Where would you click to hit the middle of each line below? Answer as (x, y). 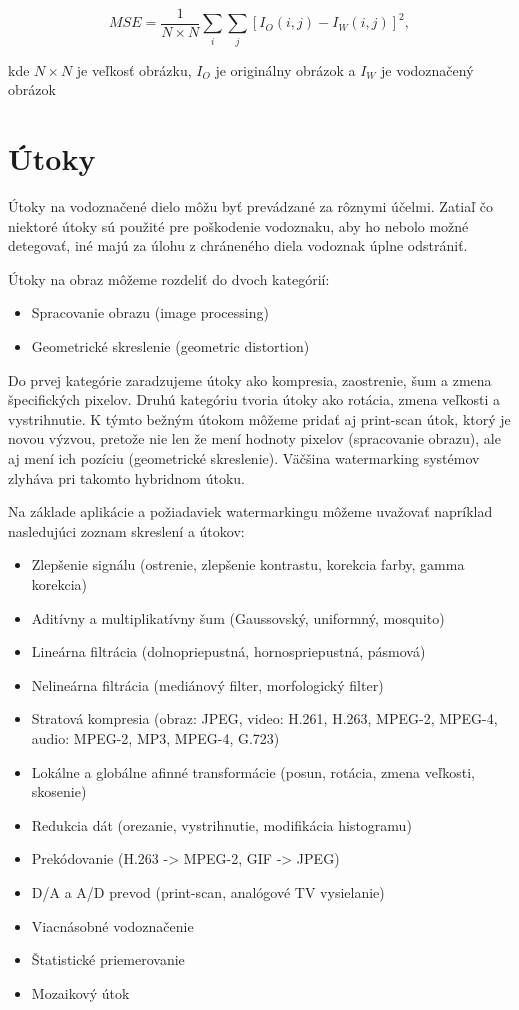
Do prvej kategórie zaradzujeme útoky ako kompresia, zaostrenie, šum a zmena (250, 379)
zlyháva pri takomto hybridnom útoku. (126, 477)
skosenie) (59, 791)
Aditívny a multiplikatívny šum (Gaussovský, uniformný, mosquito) (238, 617)
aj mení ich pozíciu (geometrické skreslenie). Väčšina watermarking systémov (244, 458)
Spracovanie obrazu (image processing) (150, 312)
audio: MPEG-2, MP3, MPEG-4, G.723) (155, 737)
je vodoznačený (427, 69)
